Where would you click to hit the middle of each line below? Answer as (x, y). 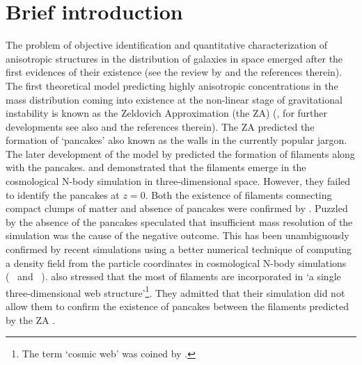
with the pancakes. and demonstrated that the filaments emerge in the (156, 167)
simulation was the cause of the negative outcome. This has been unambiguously (178, 235)
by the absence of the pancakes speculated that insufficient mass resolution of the (179, 221)
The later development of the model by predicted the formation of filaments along (180, 153)
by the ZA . (31, 319)
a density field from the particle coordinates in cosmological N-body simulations (176, 262)
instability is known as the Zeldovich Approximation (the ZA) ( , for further (167, 113)
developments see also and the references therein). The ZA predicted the (160, 126)
